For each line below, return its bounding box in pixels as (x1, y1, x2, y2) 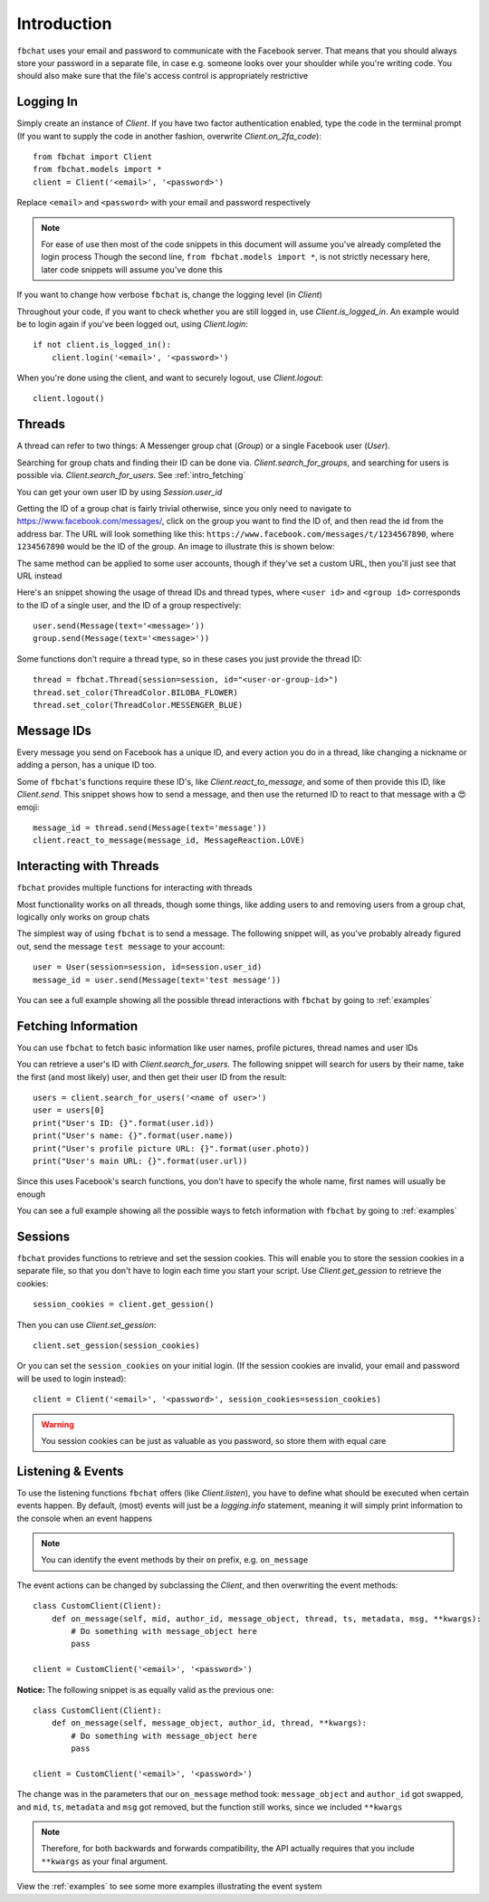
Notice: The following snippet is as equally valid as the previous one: (16, 1684, 274, 1695)
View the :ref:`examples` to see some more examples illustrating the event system (16, 1881, 322, 1892)
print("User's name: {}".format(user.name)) (33, 1131, 235, 1141)
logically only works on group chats (16, 911, 149, 922)
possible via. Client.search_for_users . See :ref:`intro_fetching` (16, 470, 246, 481)
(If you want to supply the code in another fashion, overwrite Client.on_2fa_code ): (16, 130, 321, 141)
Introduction (16, 14, 112, 33)
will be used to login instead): (16, 1372, 127, 1384)
